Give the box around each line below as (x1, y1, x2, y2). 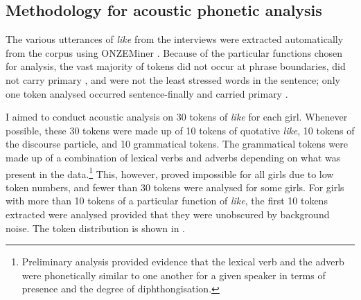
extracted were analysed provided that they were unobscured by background (6, 206, 330, 221)
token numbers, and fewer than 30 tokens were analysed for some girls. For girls (6, 179, 344, 194)
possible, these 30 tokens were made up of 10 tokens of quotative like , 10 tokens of (6, 123, 355, 137)
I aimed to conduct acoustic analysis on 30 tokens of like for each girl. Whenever (6, 109, 348, 124)
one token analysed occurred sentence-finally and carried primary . (6, 86, 288, 100)
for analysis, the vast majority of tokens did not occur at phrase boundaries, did (6, 59, 346, 73)
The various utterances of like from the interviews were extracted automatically (6, 32, 344, 46)
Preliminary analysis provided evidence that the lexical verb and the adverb (21, 254, 344, 269)
